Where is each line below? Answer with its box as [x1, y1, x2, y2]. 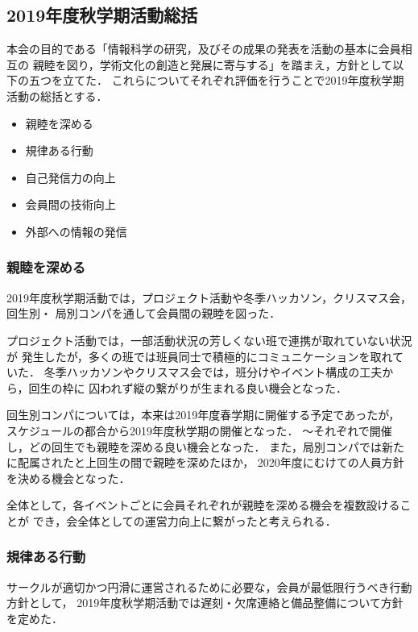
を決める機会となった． [6, 469, 130, 486]
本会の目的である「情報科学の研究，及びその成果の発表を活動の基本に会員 [6, 40, 401, 57]
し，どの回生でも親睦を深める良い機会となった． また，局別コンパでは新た [6, 438, 404, 455]
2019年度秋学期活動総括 [6, 2, 198, 27]
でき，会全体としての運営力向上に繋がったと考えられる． [32, 512, 337, 529]
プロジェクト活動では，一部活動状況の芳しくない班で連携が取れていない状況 [6, 331, 412, 348]
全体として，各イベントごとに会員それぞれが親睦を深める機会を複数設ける [6, 497, 400, 513]
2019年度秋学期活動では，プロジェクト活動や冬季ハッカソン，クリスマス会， [6, 289, 412, 306]
